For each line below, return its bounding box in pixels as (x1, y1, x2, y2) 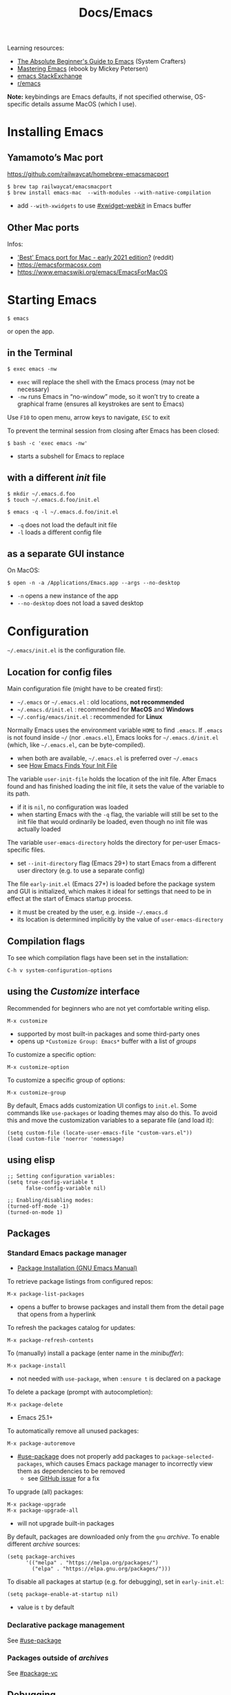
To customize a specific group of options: (7, 1076, 125, 1084)
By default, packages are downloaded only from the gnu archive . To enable (7, 1533, 220, 1541)
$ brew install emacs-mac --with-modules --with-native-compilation (7, 189, 212, 196)
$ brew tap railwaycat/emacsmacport (7, 183, 112, 191)
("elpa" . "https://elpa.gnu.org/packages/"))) (32, 1566, 171, 1573)
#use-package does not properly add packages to (17, 1452, 161, 1461)
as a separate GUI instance (7, 547, 125, 559)
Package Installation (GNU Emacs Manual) (17, 1264, 138, 1273)
